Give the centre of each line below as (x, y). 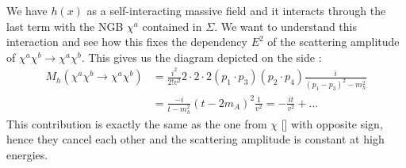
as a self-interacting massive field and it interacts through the (236, 10)
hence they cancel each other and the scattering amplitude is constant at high (195, 139)
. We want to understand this (285, 26)
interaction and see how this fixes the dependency (127, 42)
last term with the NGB (65, 26)
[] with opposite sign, (332, 123)
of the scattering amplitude (333, 42)
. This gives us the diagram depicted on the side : (201, 57)
